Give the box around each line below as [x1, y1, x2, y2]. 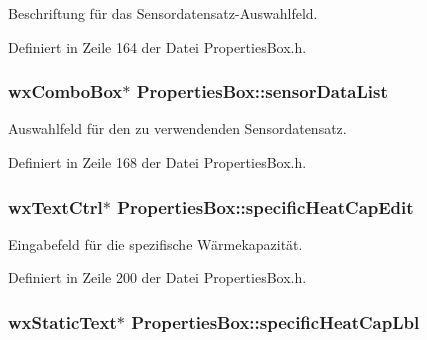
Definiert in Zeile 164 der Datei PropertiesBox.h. [8, 36, 307, 57]
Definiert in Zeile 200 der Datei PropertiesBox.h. [8, 267, 307, 288]
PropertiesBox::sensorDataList [136, 79, 388, 104]
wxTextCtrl [8, 194, 103, 219]
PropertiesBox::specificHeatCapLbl [131, 309, 420, 334]
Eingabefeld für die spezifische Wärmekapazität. [8, 233, 303, 254]
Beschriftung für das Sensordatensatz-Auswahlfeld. [8, 3, 318, 23]
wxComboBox [8, 79, 123, 104]
